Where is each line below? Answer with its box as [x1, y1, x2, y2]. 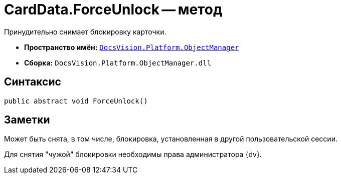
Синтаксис [4, 75, 61, 88]
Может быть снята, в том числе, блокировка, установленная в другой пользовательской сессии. [4, 134, 337, 143]
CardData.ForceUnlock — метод [4, 1, 223, 18]
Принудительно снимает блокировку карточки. [4, 27, 166, 36]
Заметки [4, 113, 50, 126]
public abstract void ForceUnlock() [4, 96, 148, 105]
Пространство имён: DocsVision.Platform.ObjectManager [24, 42, 239, 51]
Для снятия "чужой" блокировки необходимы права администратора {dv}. [4, 150, 262, 159]
